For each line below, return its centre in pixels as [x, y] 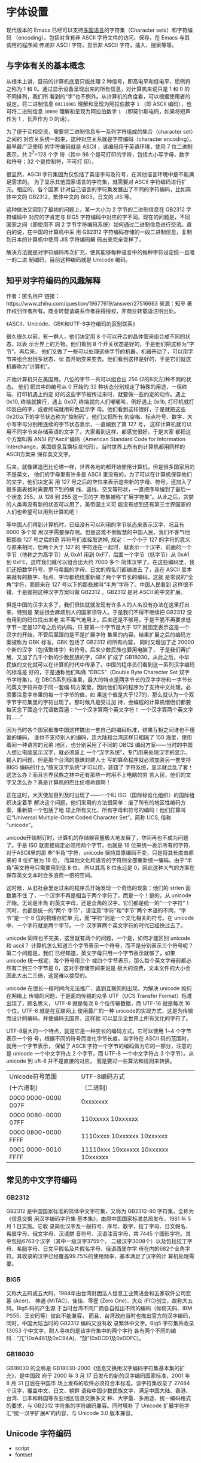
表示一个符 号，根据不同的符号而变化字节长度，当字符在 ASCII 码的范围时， [99, 1039]
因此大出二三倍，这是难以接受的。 [48, 976]
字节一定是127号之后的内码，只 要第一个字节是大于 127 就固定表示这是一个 [98, 628]
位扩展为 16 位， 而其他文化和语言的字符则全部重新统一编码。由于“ [105, 860]
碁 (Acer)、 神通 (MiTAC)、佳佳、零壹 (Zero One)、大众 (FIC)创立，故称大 [97, 1301]
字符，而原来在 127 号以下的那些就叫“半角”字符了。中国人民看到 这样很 [101, 584]
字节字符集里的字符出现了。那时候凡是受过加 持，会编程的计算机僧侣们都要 [99, 702]
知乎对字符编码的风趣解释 [53, 280]
